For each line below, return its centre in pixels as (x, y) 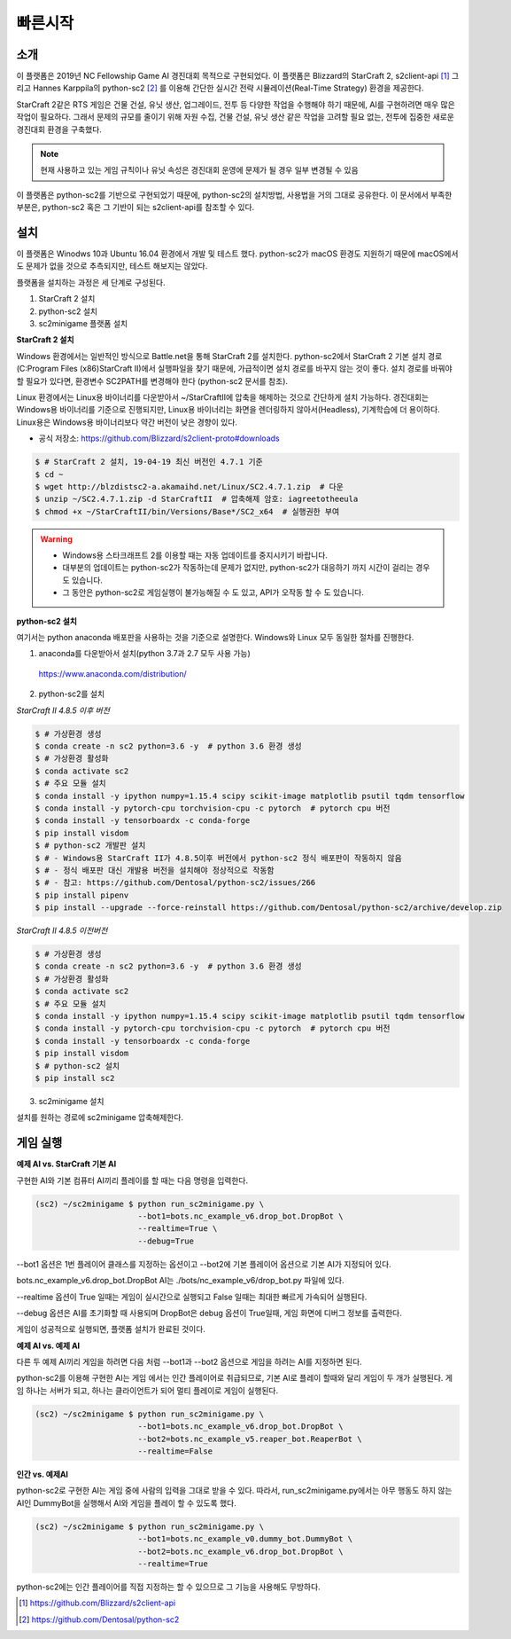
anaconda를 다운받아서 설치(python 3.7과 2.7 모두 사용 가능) (145, 654)
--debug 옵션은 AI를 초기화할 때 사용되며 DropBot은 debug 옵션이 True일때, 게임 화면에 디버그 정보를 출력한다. (209, 1313)
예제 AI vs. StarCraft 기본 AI (66, 1164)
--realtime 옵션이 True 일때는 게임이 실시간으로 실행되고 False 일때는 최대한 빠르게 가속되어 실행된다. (192, 1297)
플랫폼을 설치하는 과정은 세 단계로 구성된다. (91, 282)
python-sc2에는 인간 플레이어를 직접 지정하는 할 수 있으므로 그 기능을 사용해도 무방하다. (168, 1587)
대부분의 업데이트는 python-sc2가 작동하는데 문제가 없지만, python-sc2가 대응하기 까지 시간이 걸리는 (238, 568)
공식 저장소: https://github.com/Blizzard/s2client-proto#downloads (159, 438)
